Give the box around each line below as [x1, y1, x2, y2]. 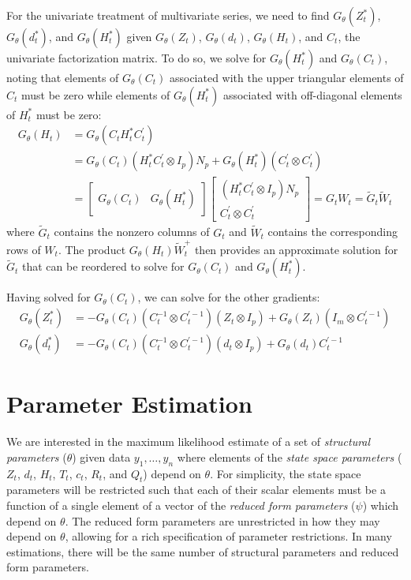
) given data [72, 448, 131, 465]
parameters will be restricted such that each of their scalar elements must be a [6, 481, 386, 498]
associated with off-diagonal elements [222, 86, 402, 103]
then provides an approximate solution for [194, 241, 398, 257]
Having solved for [6, 289, 91, 305]
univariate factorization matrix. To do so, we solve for [6, 50, 267, 65]
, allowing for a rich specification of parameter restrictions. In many [65, 528, 392, 544]
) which [362, 497, 399, 513]
